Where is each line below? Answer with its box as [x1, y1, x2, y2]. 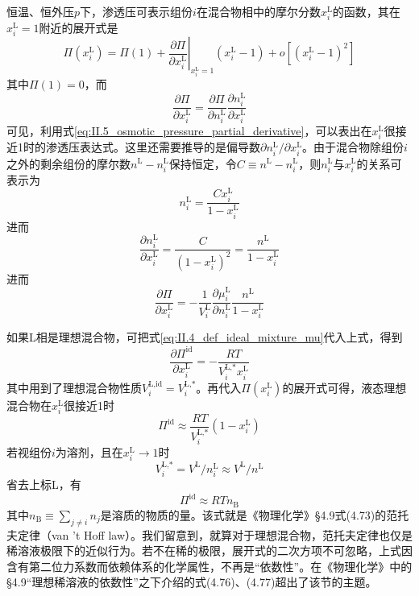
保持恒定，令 [168, 155, 237, 172]
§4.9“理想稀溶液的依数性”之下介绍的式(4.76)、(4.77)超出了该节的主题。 [6, 573, 377, 590]
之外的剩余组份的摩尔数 [6, 155, 131, 172]
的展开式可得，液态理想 [282, 379, 407, 395]
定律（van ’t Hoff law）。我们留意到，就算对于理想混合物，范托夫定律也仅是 [17, 526, 413, 543]
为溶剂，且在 [55, 443, 123, 460]
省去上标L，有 [6, 476, 81, 493]
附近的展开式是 [39, 19, 118, 36]
